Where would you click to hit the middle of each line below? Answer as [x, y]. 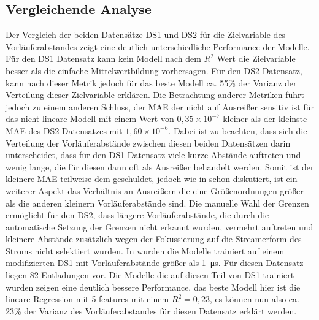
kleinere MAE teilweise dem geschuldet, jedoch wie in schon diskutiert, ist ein [152, 179]
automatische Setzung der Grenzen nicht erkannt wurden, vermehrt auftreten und [159, 227]
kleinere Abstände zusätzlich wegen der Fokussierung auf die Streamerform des [154, 239]
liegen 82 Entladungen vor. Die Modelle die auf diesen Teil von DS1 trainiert [150, 275]
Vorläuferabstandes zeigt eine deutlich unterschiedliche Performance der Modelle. [158, 46]
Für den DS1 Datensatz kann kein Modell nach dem [103, 59]
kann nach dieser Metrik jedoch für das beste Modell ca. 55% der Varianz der [151, 82]
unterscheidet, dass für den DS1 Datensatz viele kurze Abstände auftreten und [153, 155]
